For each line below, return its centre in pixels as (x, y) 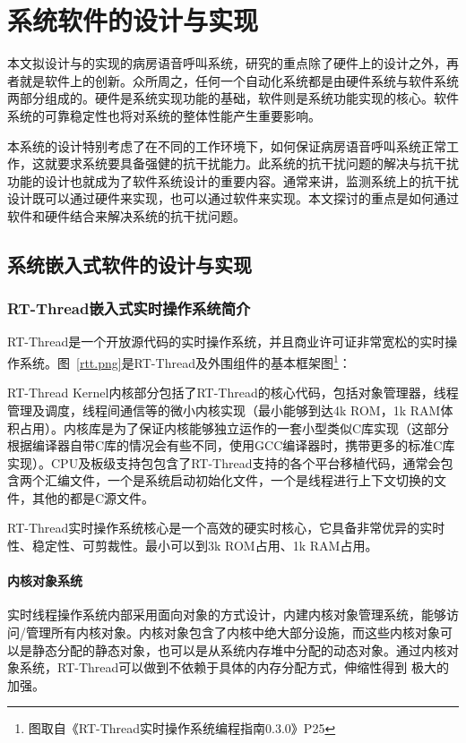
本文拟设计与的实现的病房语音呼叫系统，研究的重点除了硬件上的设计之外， (227, 63)
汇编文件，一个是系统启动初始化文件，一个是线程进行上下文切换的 (239, 480)
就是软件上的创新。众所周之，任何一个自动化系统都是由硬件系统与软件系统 (239, 80)
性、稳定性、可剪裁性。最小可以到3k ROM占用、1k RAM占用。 (193, 546)
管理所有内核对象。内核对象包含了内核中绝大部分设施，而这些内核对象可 (239, 632)
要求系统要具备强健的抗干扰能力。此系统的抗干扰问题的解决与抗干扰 (258, 163)
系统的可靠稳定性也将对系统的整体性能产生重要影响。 (164, 115)
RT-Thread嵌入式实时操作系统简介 (129, 308)
